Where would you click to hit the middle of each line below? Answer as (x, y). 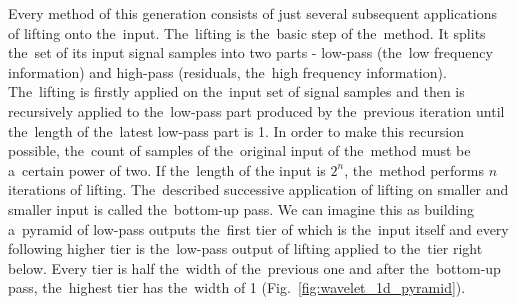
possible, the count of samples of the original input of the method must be (239, 150)
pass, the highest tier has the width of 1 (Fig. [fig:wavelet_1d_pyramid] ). (237, 287)
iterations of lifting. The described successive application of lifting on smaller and (258, 189)
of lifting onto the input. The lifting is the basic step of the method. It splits (247, 32)
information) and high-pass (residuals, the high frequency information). (227, 71)
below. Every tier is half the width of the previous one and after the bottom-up (254, 267)
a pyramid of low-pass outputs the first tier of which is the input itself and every (258, 228)
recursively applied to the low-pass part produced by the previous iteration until (256, 110)
